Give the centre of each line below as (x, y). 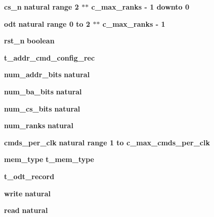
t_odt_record (29, 176)
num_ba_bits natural (43, 91)
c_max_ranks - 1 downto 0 (140, 7)
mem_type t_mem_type (49, 159)
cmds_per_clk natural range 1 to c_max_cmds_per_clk (107, 142)
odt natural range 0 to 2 (47, 23)
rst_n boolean (29, 41)
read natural (26, 210)
